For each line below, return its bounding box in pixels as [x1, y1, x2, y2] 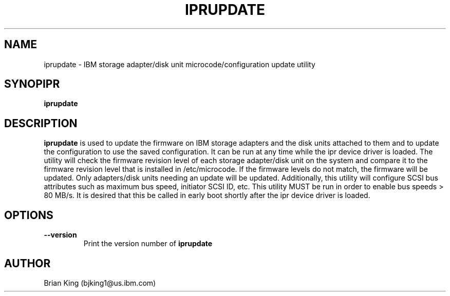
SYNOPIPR [4, 77, 60, 91]
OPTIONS [4, 208, 53, 222]
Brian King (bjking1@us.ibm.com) [44, 278, 156, 287]
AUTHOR [4, 256, 51, 270]
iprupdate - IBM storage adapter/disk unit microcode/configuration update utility [44, 60, 315, 69]
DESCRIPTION [4, 116, 78, 130]
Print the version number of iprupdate [83, 239, 213, 248]
